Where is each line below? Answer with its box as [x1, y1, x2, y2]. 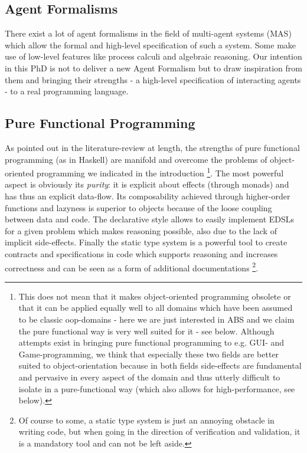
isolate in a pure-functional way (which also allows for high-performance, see [18, 382, 295, 395]
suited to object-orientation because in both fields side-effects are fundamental [18, 359, 302, 372]
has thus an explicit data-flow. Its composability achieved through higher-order [5, 190, 290, 202]
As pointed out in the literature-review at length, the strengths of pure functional [5, 141, 300, 153]
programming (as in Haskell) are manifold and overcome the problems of [5, 153, 267, 165]
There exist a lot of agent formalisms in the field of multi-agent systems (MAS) [5, 27, 292, 40]
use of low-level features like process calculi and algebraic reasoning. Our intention [5, 50, 302, 63]
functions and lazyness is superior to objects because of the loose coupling [5, 201, 272, 214]
